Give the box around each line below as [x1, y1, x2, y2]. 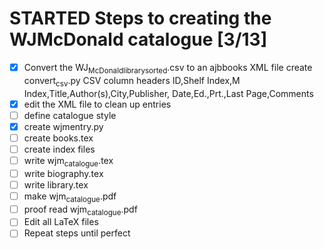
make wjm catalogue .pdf [23, 190, 117, 204]
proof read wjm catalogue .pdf [23, 203, 138, 217]
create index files [23, 143, 96, 155]
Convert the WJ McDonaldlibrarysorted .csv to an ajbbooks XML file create [23, 61, 313, 76]
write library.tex [23, 178, 89, 191]
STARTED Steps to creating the [9, 7, 272, 30]
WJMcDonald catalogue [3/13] [9, 28, 268, 51]
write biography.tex [23, 167, 104, 179]
